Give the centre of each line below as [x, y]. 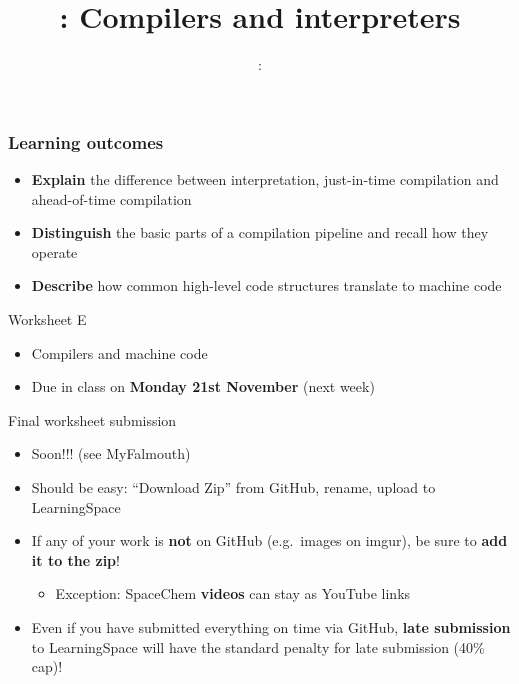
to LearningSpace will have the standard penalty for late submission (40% [258, 646]
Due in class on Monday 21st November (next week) [203, 386]
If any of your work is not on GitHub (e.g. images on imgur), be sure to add [269, 540]
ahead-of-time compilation [111, 198]
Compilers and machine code [119, 352]
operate [54, 251]
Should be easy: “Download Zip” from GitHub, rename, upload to [233, 486]
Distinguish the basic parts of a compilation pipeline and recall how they [260, 232]
